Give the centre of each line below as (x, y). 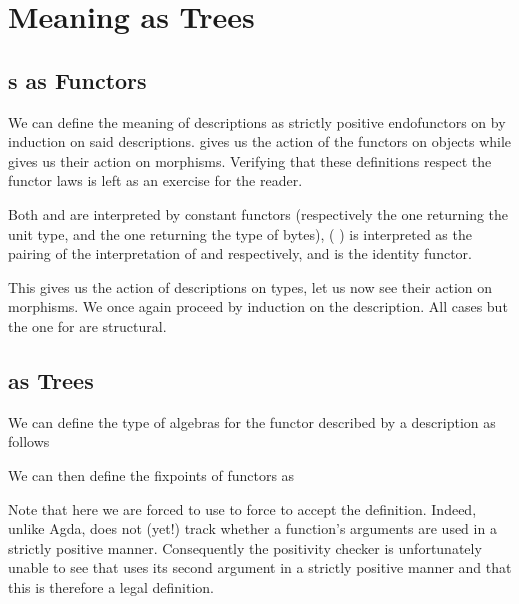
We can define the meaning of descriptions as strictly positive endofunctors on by (257, 121)
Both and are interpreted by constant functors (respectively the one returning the (258, 213)
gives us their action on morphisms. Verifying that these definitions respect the (250, 160)
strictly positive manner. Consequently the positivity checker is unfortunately (245, 547)
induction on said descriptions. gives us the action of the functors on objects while (260, 141)
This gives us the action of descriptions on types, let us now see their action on (250, 286)
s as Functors (77, 79)
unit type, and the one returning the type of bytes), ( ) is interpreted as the (240, 233)
